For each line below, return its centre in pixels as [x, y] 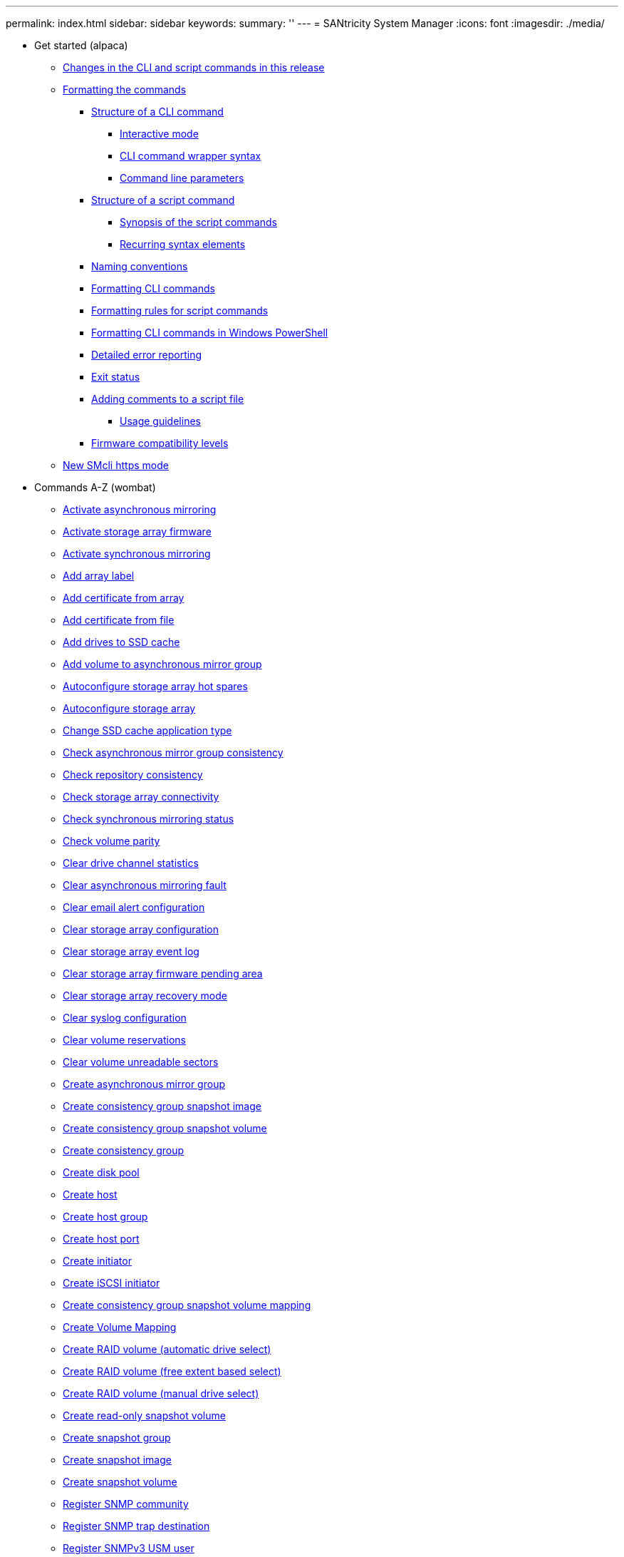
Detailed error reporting [147, 355]
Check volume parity [111, 841]
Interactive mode [159, 134]
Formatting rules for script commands [180, 310]
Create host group [105, 1217]
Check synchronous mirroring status [149, 819]
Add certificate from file [119, 620]
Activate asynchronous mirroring [140, 509]
